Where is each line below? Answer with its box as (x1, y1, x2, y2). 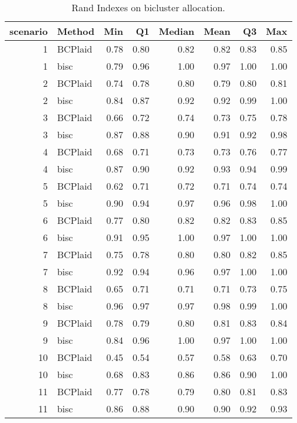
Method (57, 24, 95, 38)
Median (159, 24, 194, 38)
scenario (9, 24, 48, 38)
